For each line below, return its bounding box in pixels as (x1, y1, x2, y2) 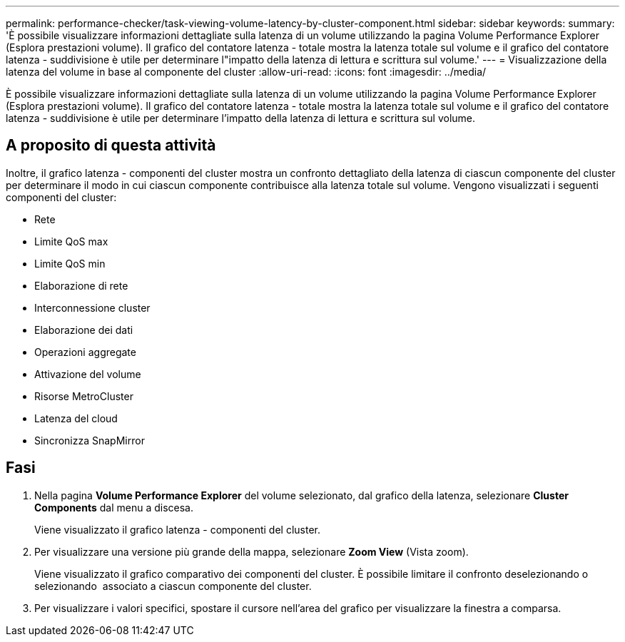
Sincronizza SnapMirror (34, 434, 145, 447)
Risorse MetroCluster (34, 389, 133, 402)
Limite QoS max (34, 235, 108, 248)
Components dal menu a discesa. (34, 501, 193, 514)
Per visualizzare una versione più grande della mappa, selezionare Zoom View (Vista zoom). (34, 545, 469, 558)
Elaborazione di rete (34, 279, 128, 292)
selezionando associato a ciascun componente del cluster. (34, 579, 312, 592)
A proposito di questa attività (6, 136, 216, 155)
